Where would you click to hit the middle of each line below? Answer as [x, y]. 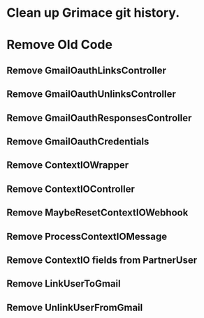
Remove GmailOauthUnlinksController [91, 94]
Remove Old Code [60, 45]
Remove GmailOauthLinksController [87, 70]
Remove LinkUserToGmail [64, 284]
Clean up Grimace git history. [93, 13]
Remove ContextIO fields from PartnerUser [102, 260]
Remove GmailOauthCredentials [78, 141]
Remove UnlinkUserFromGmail [75, 307]
